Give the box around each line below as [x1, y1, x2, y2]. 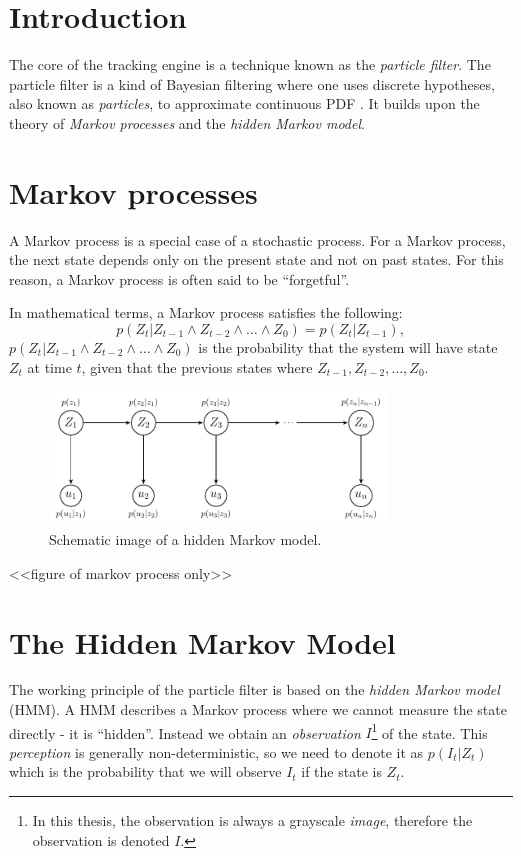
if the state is [301, 761, 382, 782]
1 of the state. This [371, 719, 488, 743]
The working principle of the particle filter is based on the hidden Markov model [9, 679, 500, 700]
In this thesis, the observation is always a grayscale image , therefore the [32, 810, 473, 831]
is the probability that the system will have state [198, 337, 498, 357]
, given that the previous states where [81, 356, 313, 377]
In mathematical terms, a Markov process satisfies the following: [9, 302, 403, 323]
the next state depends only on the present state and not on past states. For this [9, 249, 504, 270]
